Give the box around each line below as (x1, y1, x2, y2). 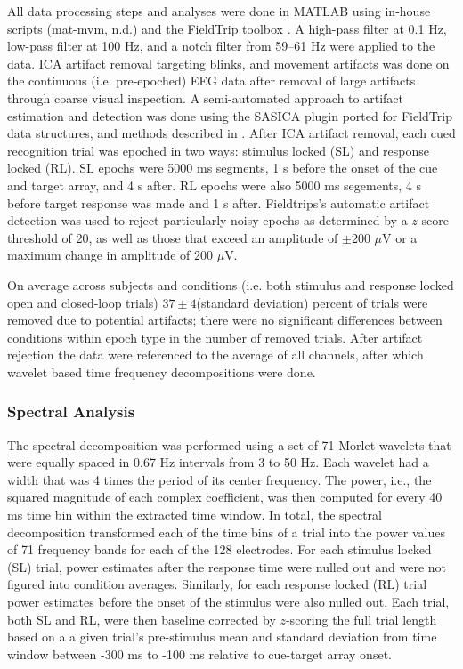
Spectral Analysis (7, 400, 135, 423)
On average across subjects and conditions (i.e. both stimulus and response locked (7, 275, 454, 294)
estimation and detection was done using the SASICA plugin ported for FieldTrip (7, 106, 452, 125)
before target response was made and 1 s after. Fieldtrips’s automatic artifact (7, 193, 430, 212)
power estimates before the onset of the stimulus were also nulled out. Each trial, (7, 592, 450, 611)
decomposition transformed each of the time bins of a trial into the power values (7, 522, 446, 541)
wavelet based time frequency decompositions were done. (7, 362, 316, 381)
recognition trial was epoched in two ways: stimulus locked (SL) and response (7, 141, 430, 159)
